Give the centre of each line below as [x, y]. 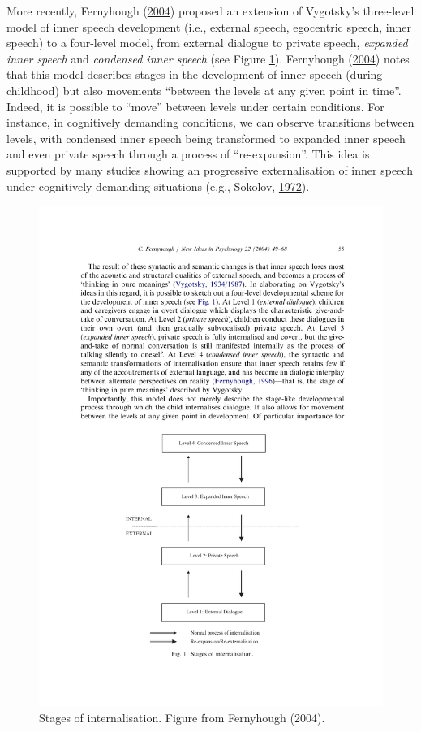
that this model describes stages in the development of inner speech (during [195, 74]
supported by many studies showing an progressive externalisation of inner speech [210, 169]
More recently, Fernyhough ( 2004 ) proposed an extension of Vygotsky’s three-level [210, 11]
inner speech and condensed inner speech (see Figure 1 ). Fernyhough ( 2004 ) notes [208, 58]
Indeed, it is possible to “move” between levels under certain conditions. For [195, 106]
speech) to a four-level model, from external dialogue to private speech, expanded [207, 43]
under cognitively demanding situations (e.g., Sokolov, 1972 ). [158, 186]
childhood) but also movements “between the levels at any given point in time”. [204, 90]
